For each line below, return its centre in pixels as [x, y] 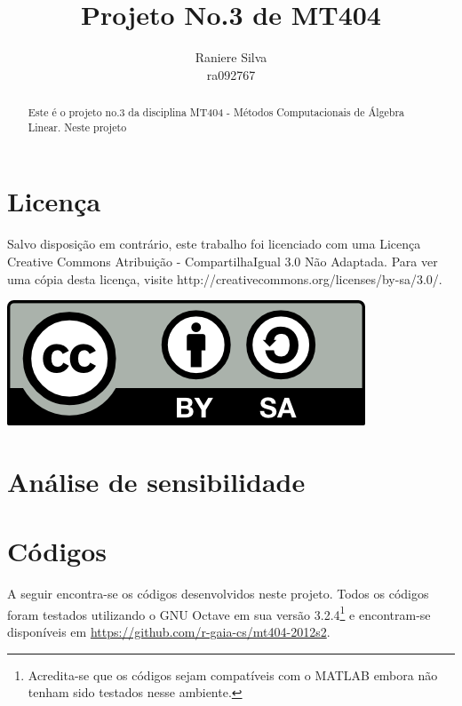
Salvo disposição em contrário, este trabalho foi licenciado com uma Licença [214, 244]
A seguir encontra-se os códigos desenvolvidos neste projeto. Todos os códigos [218, 594]
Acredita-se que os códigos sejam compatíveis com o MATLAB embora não [233, 674]
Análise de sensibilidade [156, 481]
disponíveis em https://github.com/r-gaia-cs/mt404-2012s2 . [169, 632]
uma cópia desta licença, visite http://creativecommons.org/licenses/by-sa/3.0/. [225, 278]
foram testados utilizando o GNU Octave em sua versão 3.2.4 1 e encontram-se [219, 613]
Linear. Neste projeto [77, 127]
